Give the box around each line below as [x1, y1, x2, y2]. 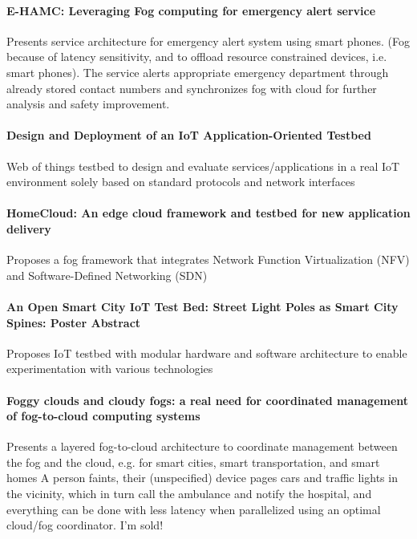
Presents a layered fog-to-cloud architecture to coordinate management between [6, 438, 398, 455]
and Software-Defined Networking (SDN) [6, 266, 208, 283]
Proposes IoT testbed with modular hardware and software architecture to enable [6, 344, 407, 361]
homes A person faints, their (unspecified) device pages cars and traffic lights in [6, 469, 398, 486]
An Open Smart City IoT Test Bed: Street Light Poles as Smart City [6, 298, 399, 314]
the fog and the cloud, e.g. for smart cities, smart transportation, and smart [6, 453, 380, 470]
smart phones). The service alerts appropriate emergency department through [6, 63, 389, 80]
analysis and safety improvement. [6, 95, 170, 112]
